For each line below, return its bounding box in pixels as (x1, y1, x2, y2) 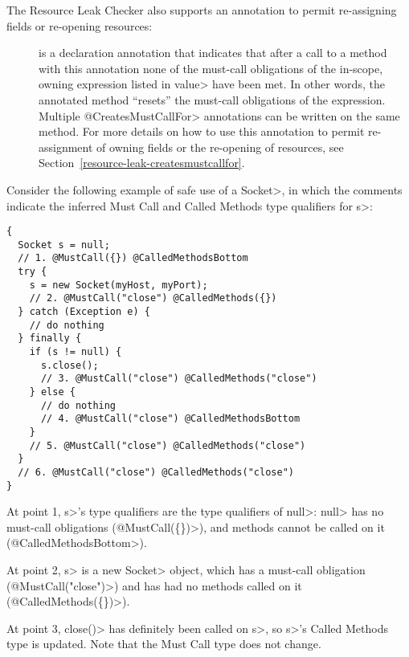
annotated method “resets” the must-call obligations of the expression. (39, 91, 386, 108)
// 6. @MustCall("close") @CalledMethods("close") (18, 466, 294, 478)
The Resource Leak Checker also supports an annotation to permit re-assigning (6, 2, 397, 18)
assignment (39, 138, 93, 155)
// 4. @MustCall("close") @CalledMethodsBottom (40, 413, 301, 425)
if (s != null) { (29, 346, 122, 358)
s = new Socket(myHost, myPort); (29, 279, 208, 291)
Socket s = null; (18, 239, 110, 251)
